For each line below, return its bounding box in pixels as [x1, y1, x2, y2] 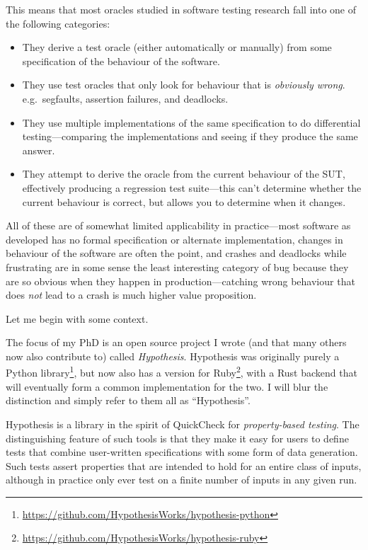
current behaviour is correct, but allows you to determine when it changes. [22, 194, 346, 209]
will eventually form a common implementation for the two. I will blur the [6, 379, 328, 394]
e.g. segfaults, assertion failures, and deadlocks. [22, 91, 229, 105]
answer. [22, 142, 55, 157]
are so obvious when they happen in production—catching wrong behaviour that [6, 273, 355, 288]
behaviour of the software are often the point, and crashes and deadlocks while [6, 246, 347, 260]
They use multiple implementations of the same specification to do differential [22, 115, 361, 130]
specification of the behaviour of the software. [22, 53, 220, 68]
